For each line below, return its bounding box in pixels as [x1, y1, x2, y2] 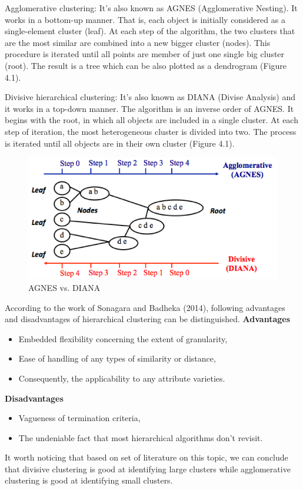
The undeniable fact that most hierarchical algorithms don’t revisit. [18, 431, 263, 443]
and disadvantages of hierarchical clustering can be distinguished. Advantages [5, 313, 291, 325]
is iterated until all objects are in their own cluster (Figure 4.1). [5, 137, 235, 149]
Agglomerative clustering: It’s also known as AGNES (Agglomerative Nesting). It [5, 2, 298, 14]
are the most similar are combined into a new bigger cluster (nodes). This [5, 36, 271, 48]
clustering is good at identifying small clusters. [5, 474, 173, 486]
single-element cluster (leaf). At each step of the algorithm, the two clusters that [5, 25, 295, 37]
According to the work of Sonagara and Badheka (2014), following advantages [5, 301, 285, 313]
